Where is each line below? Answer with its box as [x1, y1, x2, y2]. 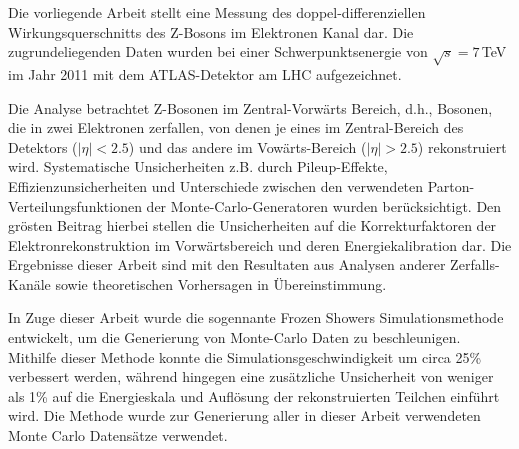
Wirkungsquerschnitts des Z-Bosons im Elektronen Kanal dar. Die [8, 21, 414, 42]
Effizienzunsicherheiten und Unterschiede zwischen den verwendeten [8, 175, 424, 196]
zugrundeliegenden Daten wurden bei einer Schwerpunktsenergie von [8, 41, 428, 62]
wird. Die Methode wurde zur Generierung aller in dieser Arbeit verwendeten [8, 405, 481, 426]
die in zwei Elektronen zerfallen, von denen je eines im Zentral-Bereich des [8, 117, 464, 138]
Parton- [427, 175, 475, 196]
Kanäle [8, 273, 51, 294]
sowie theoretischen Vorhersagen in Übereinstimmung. [55, 273, 387, 294]
